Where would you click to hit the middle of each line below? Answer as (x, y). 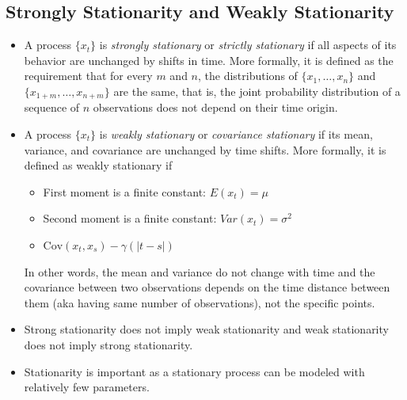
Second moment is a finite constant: (130, 218)
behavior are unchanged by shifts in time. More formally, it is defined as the (209, 60)
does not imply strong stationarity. (108, 344)
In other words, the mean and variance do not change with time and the (200, 271)
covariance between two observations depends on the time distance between (207, 287)
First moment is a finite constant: (124, 191)
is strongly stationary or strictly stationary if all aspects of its (248, 45)
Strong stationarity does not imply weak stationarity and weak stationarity (206, 329)
